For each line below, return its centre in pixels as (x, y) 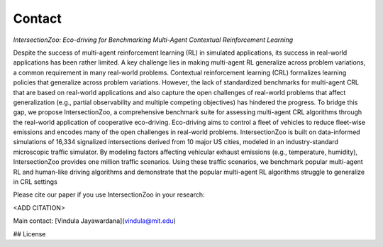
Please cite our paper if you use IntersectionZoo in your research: (109, 194)
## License (29, 234)
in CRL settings (35, 182)
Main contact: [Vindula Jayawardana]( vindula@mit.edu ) (95, 221)
